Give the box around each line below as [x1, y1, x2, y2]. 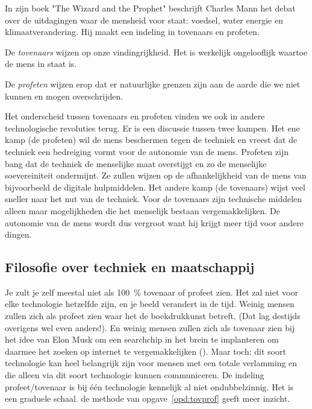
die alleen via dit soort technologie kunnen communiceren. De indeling [5, 369, 264, 381]
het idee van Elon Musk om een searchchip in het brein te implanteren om [5, 333, 279, 346]
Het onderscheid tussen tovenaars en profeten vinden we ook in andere [5, 110, 265, 122]
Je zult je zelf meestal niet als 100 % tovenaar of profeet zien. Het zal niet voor [5, 285, 298, 298]
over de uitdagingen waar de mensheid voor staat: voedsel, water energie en [5, 13, 283, 26]
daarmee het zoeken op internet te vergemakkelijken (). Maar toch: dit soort [5, 344, 286, 357]
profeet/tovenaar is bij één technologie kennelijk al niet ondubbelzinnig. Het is [5, 380, 294, 393]
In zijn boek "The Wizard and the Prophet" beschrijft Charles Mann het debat [5, 2, 296, 14]
